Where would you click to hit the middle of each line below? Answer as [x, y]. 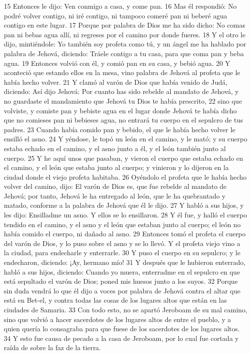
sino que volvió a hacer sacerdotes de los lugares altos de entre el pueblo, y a [118, 319]
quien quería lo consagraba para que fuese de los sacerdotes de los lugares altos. [122, 329]
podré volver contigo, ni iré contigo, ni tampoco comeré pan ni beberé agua [116, 15]
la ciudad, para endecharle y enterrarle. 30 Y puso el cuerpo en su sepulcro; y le [122, 253]
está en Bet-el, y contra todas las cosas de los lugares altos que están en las [115, 300]
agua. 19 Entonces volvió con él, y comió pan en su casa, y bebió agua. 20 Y [117, 63]
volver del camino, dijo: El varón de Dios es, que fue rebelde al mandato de [115, 186]
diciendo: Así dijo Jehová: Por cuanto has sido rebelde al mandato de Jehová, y [121, 91]
